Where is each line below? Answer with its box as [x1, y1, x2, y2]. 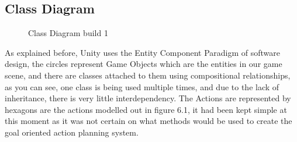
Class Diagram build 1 [28, 27, 108, 39]
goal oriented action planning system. [5, 126, 139, 138]
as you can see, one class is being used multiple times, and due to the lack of [5, 80, 279, 93]
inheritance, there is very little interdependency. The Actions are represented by [5, 92, 291, 104]
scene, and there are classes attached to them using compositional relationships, [5, 69, 291, 81]
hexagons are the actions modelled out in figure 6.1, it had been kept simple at [5, 103, 287, 115]
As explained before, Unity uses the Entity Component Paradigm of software [5, 46, 280, 58]
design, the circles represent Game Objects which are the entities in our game [5, 58, 282, 70]
